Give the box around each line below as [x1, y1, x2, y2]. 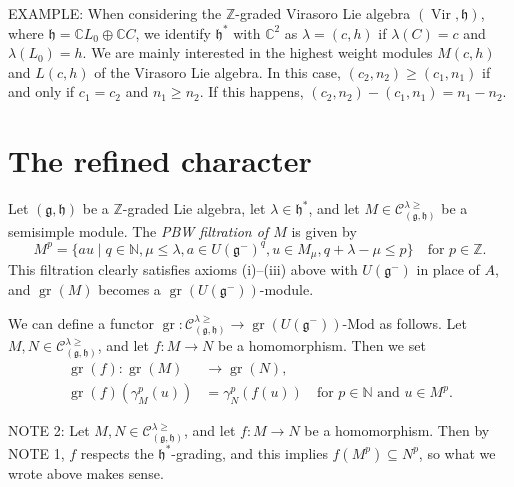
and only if [8, 81, 75, 102]
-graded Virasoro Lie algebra [235, 3, 411, 23]
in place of [416, 259, 480, 280]
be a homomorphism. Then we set [218, 335, 426, 356]
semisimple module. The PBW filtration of [8, 220, 269, 241]
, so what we [418, 442, 496, 463]
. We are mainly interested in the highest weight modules [82, 42, 433, 63]
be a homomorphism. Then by [304, 420, 490, 441]
